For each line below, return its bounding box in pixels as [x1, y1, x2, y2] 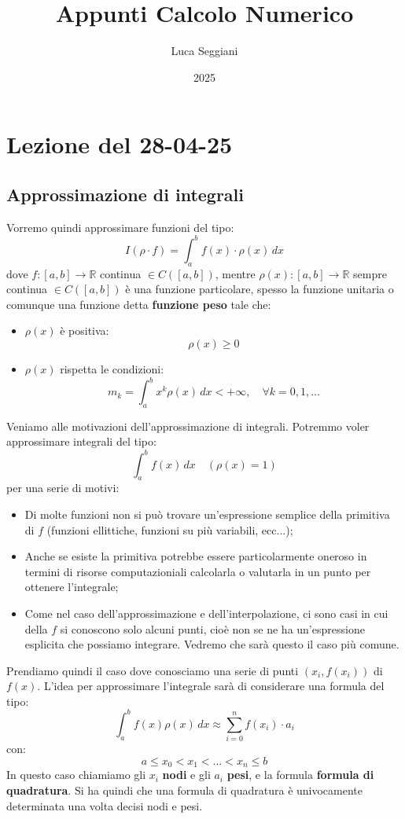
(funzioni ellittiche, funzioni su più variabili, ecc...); [46, 521, 293, 538]
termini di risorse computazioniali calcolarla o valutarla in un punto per [24, 563, 371, 579]
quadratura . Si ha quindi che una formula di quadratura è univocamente [6, 781, 363, 798]
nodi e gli [162, 766, 211, 783]
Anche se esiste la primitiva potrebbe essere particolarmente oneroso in [24, 548, 367, 564]
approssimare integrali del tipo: [6, 433, 156, 450]
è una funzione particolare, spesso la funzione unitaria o [125, 281, 394, 297]
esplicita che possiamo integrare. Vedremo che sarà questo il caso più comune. [24, 636, 399, 652]
